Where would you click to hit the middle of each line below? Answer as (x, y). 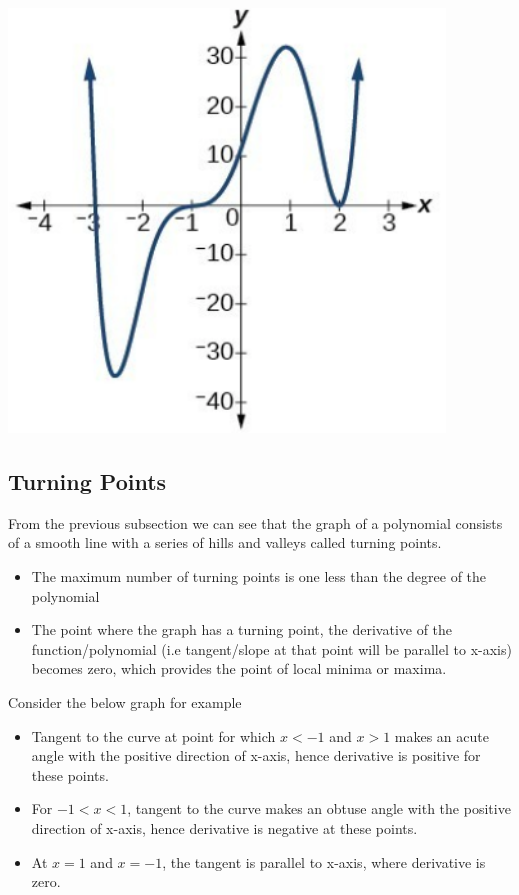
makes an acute (441, 735)
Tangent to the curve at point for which (153, 735)
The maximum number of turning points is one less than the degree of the (259, 575)
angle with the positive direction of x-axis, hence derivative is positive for (256, 755)
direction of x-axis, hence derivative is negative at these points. (224, 827)
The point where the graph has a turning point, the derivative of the (242, 629)
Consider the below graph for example (125, 701)
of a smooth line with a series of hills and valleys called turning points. (225, 542)
